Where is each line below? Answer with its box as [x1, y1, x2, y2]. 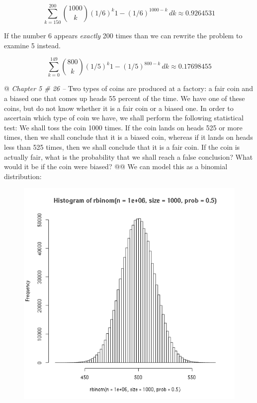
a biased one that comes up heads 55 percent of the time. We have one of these [4, 93, 245, 103]
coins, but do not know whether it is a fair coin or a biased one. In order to [4, 102, 234, 113]
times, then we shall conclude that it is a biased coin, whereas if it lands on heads [4, 132, 253, 142]
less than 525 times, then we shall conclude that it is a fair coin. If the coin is [4, 142, 240, 152]
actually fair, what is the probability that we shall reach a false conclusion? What [4, 151, 253, 162]
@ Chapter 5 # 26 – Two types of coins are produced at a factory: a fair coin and [4, 83, 253, 94]
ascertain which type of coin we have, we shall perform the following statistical [4, 112, 244, 123]
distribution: [4, 171, 42, 181]
